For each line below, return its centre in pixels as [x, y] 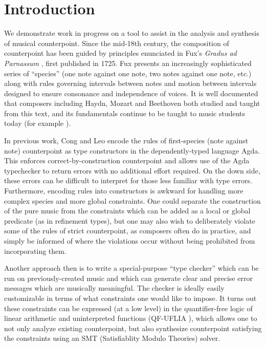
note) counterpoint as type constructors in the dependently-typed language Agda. [132, 150]
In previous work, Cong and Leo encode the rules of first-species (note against [126, 140]
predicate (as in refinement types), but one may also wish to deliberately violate [130, 220]
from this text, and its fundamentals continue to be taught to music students [125, 113]
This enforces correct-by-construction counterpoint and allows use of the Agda [127, 160]
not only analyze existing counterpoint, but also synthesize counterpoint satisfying [133, 328]
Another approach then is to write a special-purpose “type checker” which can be [131, 268]
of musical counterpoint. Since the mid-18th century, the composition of [117, 43]
